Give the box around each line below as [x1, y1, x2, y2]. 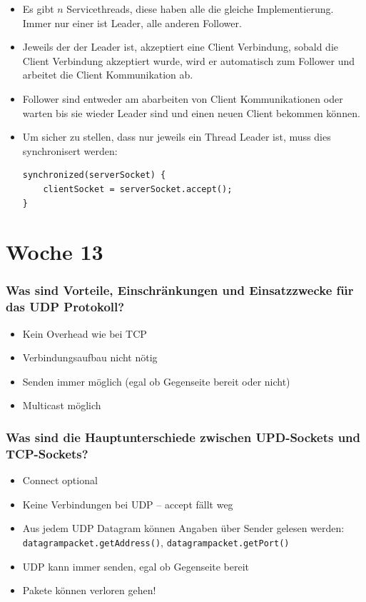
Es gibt [22, 1, 54, 16]
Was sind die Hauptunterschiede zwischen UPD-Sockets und [6, 428, 361, 446]
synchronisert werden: [22, 143, 118, 158]
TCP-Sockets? [6, 444, 88, 462]
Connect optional [22, 473, 98, 488]
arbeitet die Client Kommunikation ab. [22, 67, 193, 82]
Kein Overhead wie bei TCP [22, 326, 147, 341]
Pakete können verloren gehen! [22, 583, 156, 598]
